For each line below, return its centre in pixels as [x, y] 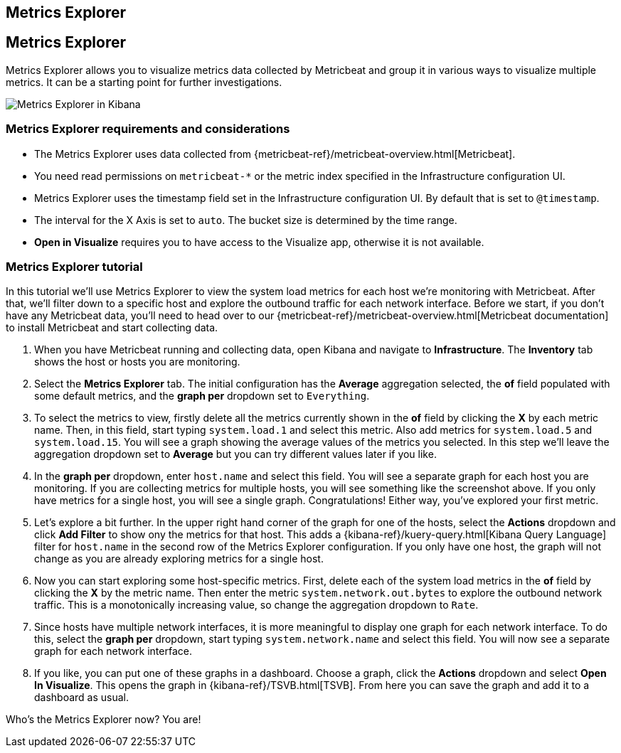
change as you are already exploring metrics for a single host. [179, 559]
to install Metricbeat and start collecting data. [112, 328]
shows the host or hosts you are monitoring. [137, 362]
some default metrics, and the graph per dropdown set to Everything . [202, 396]
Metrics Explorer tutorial [74, 266]
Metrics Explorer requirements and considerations [148, 129]
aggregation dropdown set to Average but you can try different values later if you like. [235, 454]
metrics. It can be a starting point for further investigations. [144, 82]
